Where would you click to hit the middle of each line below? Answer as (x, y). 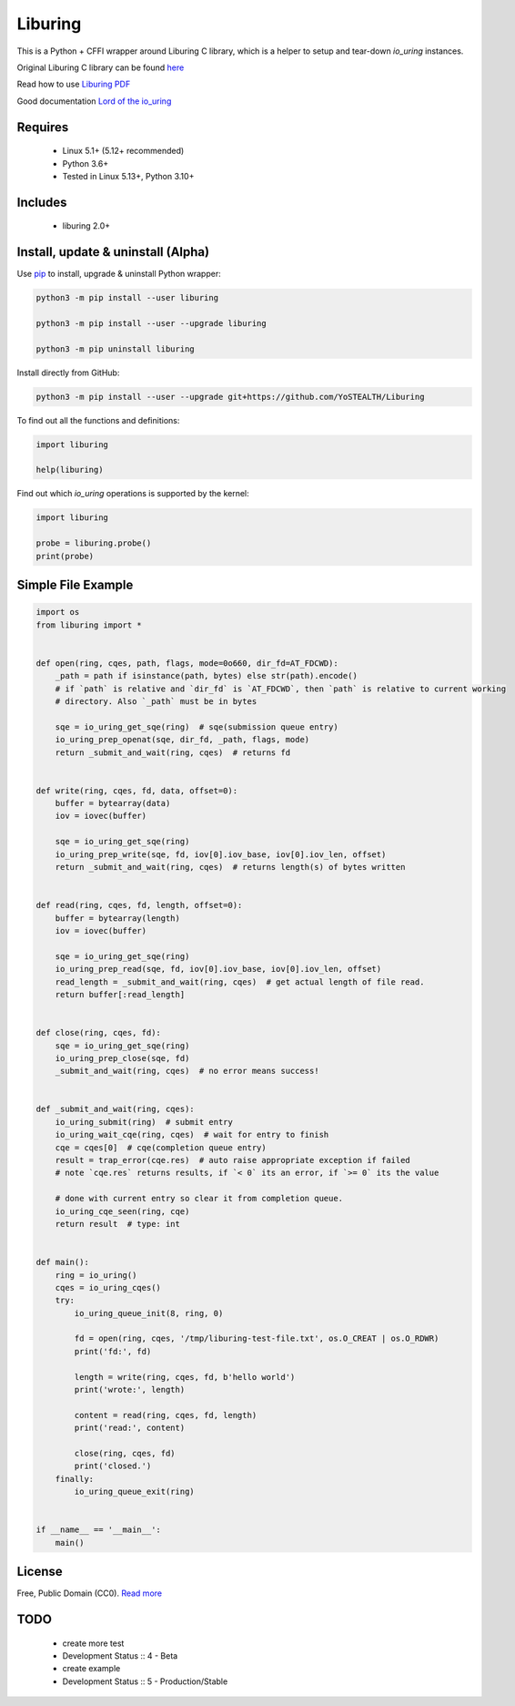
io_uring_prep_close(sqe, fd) (122, 1058)
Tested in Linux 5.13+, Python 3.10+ (128, 176)
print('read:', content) (130, 1428)
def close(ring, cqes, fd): (98, 1033)
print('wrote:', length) (130, 1390)
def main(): (63, 1262)
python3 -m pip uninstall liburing (115, 349)
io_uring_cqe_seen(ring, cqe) (122, 1211)
